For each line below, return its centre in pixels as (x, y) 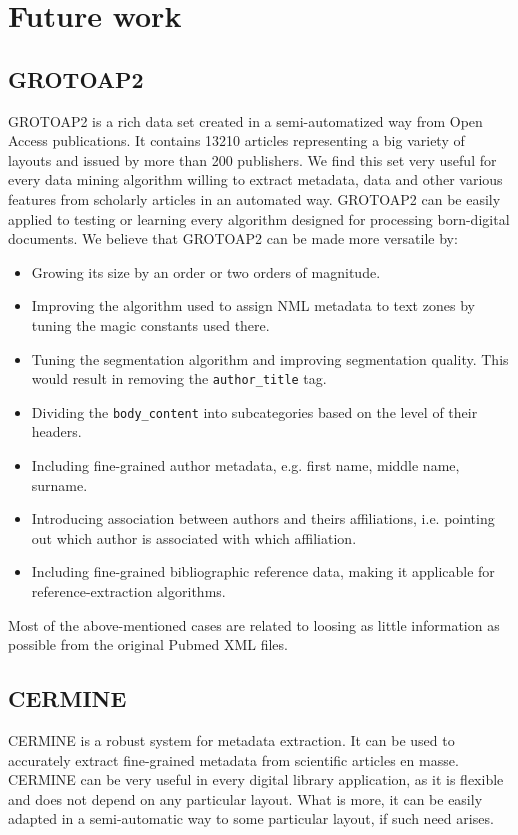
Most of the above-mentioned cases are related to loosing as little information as (254, 624)
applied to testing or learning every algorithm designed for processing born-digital (259, 218)
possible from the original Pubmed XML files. (148, 644)
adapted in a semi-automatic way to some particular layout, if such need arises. (251, 818)
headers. (56, 431)
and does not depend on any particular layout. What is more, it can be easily (245, 798)
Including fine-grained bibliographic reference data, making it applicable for (263, 571)
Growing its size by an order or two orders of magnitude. (206, 271)
